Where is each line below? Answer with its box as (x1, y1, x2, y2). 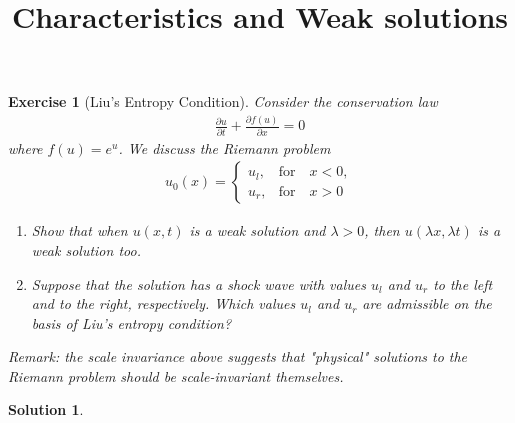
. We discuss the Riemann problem (118, 137, 331, 158)
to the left (433, 273, 493, 294)
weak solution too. (31, 239, 141, 260)
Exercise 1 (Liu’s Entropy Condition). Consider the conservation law (8, 91, 438, 112)
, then (364, 220, 400, 241)
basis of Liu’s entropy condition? (31, 312, 232, 333)
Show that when (31, 220, 128, 241)
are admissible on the (362, 293, 492, 314)
